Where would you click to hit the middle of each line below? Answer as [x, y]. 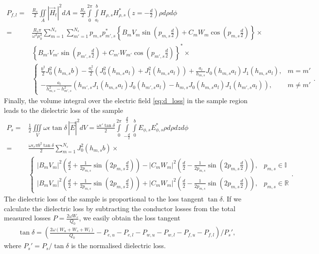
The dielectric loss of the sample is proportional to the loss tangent [104, 199]
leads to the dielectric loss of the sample [63, 110]
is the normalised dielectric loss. [118, 245]
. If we [232, 199]
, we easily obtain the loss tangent [130, 218]
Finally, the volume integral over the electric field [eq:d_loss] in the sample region [126, 100]
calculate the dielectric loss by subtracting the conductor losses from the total [120, 208]
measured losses [27, 218]
